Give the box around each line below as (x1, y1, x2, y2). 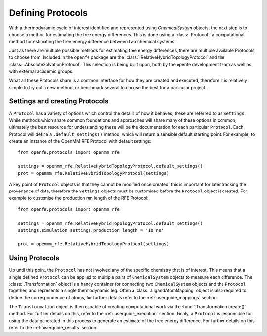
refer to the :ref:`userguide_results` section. (9, 325, 98, 331)
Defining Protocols (9, 7, 88, 18)
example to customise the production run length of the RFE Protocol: (9, 195, 149, 201)
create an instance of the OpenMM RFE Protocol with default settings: (9, 138, 152, 144)
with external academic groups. (9, 68, 74, 74)
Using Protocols (9, 254, 59, 262)
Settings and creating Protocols (9, 97, 109, 106)
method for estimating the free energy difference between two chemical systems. (9, 39, 176, 45)
